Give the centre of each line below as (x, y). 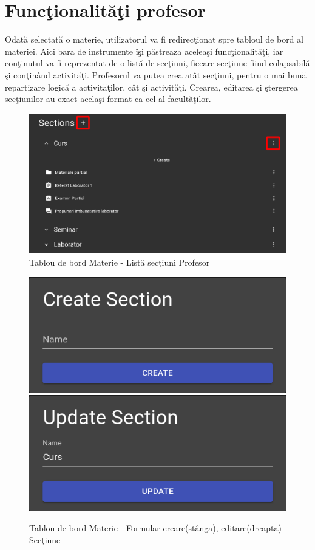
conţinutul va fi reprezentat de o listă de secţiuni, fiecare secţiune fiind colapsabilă (157, 63)
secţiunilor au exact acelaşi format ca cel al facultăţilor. (108, 99)
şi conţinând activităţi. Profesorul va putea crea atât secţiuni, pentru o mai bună (156, 74)
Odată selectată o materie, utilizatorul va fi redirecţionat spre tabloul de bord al (154, 39)
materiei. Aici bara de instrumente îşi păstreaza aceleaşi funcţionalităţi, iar (144, 51)
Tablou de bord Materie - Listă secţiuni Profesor (120, 262)
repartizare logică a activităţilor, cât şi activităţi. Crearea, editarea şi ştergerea (151, 87)
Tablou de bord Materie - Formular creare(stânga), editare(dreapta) (155, 528)
